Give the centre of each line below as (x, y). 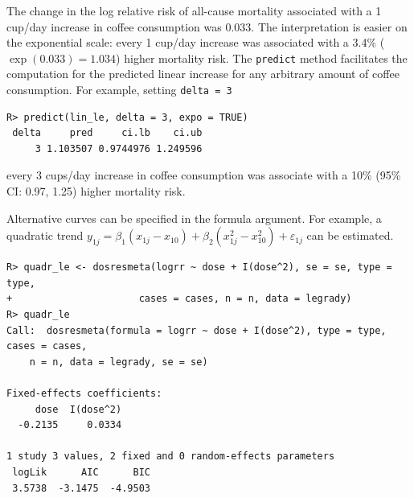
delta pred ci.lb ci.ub (107, 133)
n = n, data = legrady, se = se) (119, 362)
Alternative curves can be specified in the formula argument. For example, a (194, 218)
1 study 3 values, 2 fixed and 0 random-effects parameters (171, 457)
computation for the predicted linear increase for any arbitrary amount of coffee (203, 74)
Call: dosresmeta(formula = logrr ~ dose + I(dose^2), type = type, (197, 330)
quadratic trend (45, 235)
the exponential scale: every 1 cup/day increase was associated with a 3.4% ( (196, 42)
